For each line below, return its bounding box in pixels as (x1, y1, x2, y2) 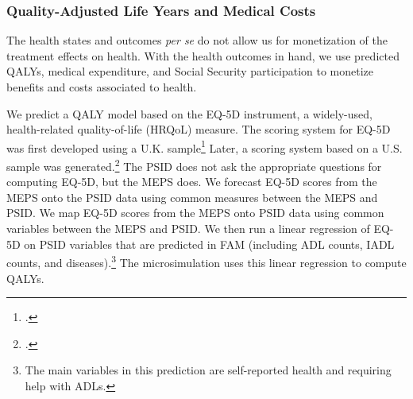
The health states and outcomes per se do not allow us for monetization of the (6, 32, 388, 48)
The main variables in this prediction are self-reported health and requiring (25, 362, 392, 378)
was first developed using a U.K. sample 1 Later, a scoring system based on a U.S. (6, 137, 403, 156)
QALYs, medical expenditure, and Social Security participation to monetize (6, 63, 374, 79)
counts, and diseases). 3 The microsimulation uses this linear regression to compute (6, 252, 407, 270)
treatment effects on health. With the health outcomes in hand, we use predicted (6, 47, 399, 64)
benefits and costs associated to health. (6, 79, 197, 95)
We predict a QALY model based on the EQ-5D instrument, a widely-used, (6, 105, 372, 122)
